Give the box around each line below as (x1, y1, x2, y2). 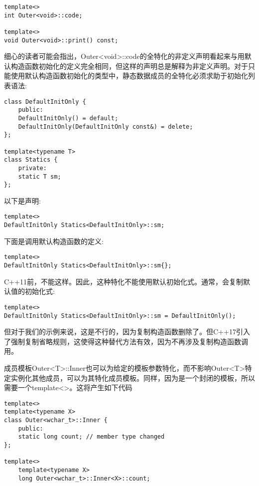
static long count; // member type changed (18, 433, 165, 441)
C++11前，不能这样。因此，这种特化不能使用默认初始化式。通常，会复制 (4, 276, 243, 286)
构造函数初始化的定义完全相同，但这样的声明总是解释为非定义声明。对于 (10, 60, 248, 71)
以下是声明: (4, 195, 41, 206)
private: (18, 164, 47, 172)
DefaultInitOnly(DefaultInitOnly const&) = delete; (18, 123, 193, 130)
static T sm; (18, 173, 61, 180)
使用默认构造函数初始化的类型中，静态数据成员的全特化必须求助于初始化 (10, 70, 248, 81)
